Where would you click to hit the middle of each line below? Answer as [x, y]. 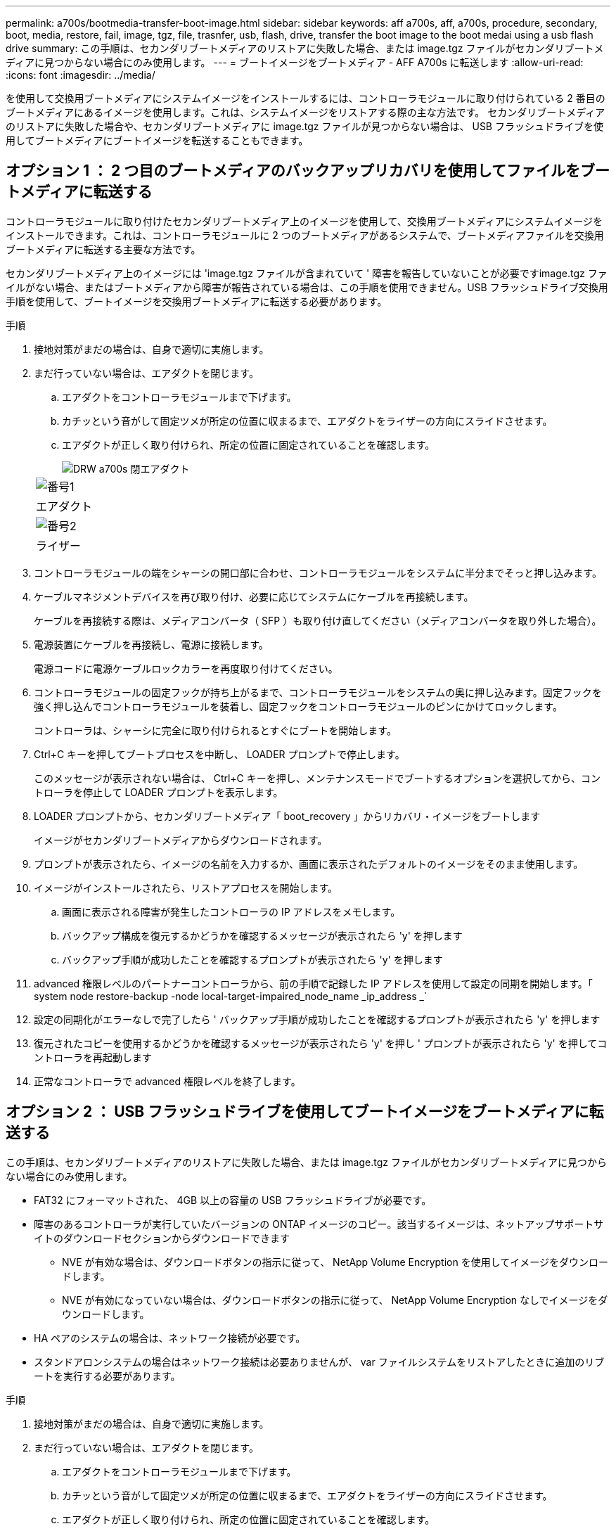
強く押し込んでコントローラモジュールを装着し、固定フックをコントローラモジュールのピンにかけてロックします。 [298, 706]
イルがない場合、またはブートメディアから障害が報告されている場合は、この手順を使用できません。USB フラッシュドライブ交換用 [307, 287]
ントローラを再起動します [93, 1057]
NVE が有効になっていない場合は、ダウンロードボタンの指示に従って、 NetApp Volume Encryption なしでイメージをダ [335, 1300]
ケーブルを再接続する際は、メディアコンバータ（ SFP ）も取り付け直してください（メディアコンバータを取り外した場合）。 [318, 620]
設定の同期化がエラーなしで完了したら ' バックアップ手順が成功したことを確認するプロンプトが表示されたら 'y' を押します [317, 1019]
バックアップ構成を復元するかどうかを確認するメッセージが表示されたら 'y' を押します [262, 935]
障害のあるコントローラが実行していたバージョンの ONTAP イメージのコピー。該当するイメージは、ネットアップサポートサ [319, 1224]
